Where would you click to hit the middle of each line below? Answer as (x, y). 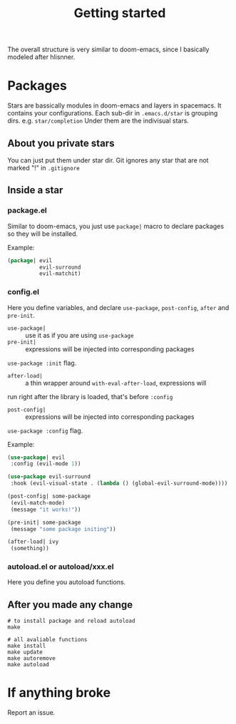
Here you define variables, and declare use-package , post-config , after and (118, 307)
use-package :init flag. (42, 363)
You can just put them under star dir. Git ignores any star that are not (108, 160)
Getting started (120, 13)
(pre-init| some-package (44, 522)
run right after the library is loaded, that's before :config (90, 396)
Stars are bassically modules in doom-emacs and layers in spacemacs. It (114, 105)
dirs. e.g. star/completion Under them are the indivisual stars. (98, 121)
